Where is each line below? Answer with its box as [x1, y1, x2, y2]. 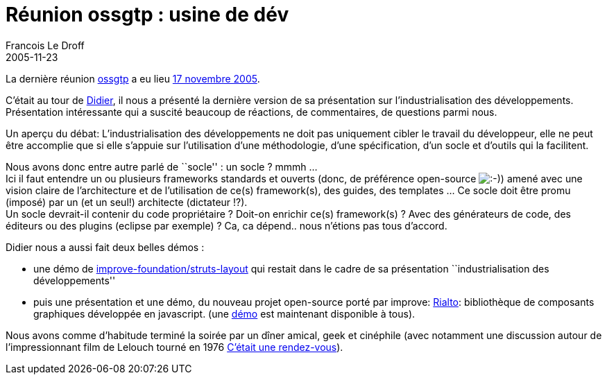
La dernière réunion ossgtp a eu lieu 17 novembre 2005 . [6, 72, 260, 85]
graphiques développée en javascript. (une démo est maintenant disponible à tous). [33, 307, 416, 320]
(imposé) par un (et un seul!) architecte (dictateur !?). [6, 196, 248, 208]
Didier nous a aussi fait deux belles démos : [6, 241, 205, 253]
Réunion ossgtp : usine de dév [6, 3, 289, 26]
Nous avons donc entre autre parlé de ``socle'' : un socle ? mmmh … [6, 160, 318, 173]
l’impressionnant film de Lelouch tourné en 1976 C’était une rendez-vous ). [6, 340, 343, 353]
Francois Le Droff [6, 39, 85, 51]
